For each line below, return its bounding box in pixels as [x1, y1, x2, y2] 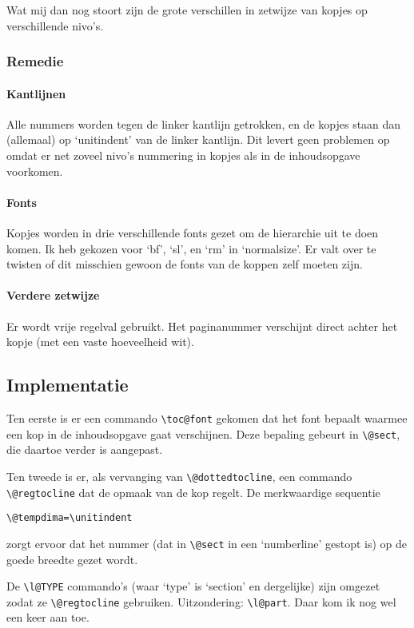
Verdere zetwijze [6, 287, 100, 304]
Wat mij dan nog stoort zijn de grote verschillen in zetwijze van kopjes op [6, 2, 368, 18]
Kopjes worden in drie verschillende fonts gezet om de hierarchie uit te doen [6, 225, 379, 240]
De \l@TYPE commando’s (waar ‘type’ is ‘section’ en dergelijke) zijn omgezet [6, 578, 380, 594]
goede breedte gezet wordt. [6, 550, 138, 567]
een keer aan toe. [6, 609, 90, 626]
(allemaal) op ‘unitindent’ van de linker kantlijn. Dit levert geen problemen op [6, 131, 390, 148]
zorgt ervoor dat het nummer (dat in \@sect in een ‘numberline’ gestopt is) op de [6, 535, 408, 551]
